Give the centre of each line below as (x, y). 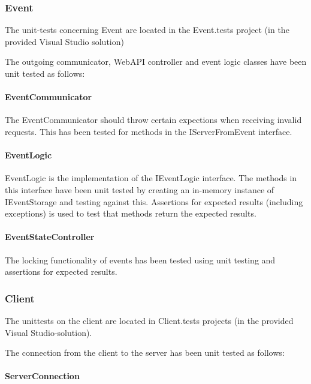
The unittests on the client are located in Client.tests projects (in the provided (149, 320)
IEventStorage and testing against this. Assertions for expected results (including (154, 201)
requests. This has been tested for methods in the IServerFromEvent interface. (149, 131)
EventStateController (50, 237)
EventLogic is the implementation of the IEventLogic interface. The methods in (151, 178)
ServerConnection (42, 376)
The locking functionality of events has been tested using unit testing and (140, 259)
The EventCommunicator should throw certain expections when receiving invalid (153, 120)
